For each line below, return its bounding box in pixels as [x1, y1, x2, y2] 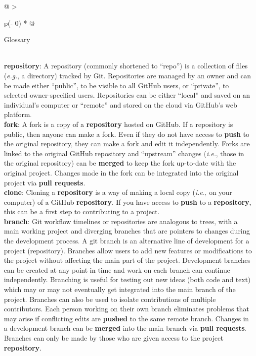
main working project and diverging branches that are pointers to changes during [4, 226, 250, 236]
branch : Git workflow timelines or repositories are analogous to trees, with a [4, 216, 238, 226]
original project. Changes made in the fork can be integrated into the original [4, 167, 239, 178]
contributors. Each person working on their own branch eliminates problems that [4, 303, 249, 314]
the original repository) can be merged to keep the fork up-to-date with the [4, 158, 236, 168]
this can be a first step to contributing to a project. [4, 206, 160, 217]
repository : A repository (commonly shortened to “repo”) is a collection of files [4, 60, 248, 71]
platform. [4, 109, 32, 119]
